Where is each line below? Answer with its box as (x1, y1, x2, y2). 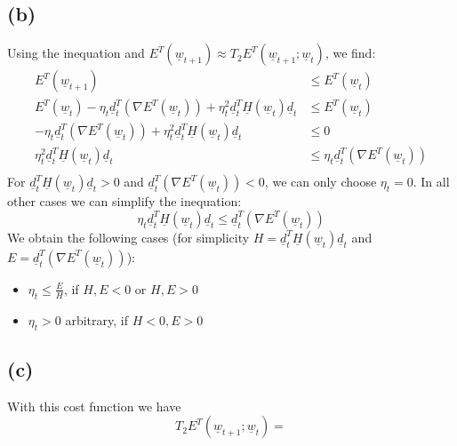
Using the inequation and (7, 44, 145, 62)
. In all (413, 172, 450, 191)
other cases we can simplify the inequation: (7, 192, 242, 211)
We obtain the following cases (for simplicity (7, 227, 250, 246)
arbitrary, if (65, 310, 128, 329)
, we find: (325, 44, 376, 62)
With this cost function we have (7, 396, 181, 415)
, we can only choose (264, 172, 377, 191)
